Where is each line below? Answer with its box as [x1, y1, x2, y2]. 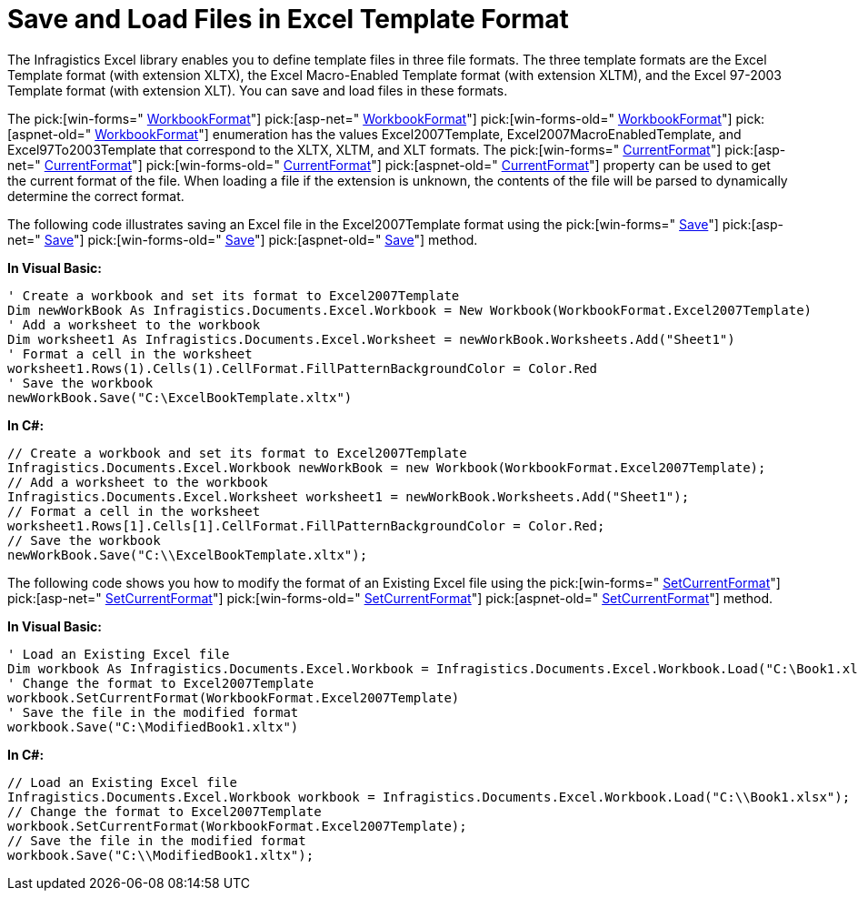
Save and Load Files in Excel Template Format [7, 4, 569, 35]
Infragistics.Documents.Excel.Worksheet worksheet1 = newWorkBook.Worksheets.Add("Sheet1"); [7, 489, 690, 504]
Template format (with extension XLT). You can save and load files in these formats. [7, 82, 508, 98]
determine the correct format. [7, 187, 185, 204]
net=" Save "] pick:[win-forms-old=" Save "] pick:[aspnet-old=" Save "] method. [7, 231, 478, 247]
